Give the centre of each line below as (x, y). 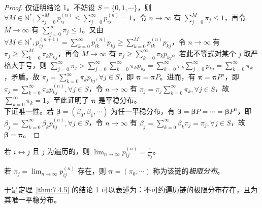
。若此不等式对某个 (204, 53)
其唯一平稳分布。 (32, 199)
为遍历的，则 (68, 151)
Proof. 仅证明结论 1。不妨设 (50, 7)
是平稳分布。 (120, 100)
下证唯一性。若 (29, 111)
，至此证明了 (67, 100)
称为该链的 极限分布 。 (189, 171)
